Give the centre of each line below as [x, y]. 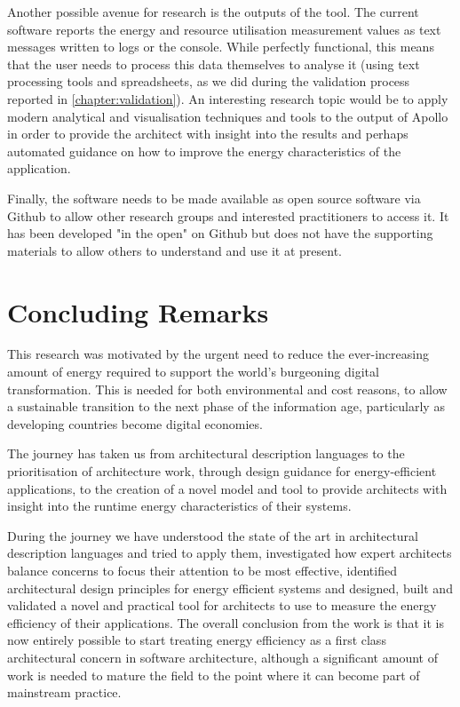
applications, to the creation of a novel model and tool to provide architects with [227, 488]
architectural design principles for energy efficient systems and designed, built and [230, 588]
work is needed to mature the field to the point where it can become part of [214, 675]
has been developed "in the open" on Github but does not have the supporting [220, 233]
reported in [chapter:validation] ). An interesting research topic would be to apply [228, 98]
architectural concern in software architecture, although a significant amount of [222, 657]
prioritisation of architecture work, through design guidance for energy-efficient [222, 471]
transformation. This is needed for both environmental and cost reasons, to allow [227, 389]
